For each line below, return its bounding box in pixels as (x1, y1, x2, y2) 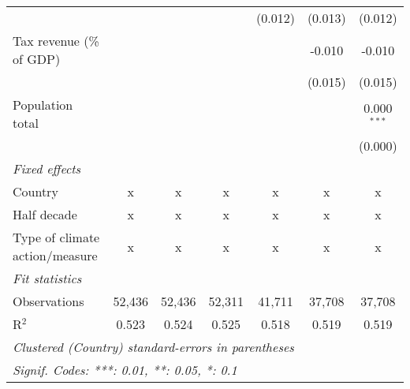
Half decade (13, 205, 77, 223)
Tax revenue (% (13, 32, 99, 50)
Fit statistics (13, 269, 82, 287)
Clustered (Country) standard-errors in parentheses (13, 338, 294, 356)
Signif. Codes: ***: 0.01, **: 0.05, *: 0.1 (13, 361, 237, 379)
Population (13, 95, 73, 114)
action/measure (13, 246, 98, 264)
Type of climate (13, 228, 100, 246)
